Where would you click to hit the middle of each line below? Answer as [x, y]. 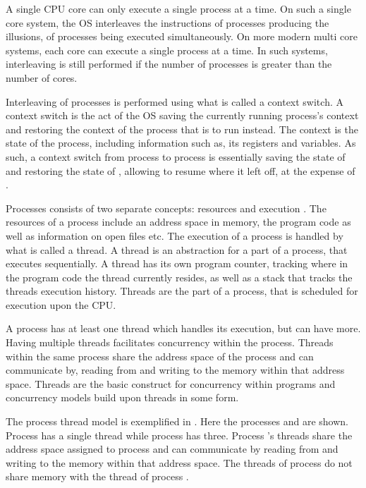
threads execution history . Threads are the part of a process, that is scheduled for [182, 291]
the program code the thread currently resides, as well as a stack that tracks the [179, 277]
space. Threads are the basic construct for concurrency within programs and [171, 383]
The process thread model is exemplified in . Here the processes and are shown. [177, 421]
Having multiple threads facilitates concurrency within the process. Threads [170, 342]
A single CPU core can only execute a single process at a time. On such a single [178, 8]
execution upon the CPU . [61, 304]
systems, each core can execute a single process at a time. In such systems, [167, 50]
